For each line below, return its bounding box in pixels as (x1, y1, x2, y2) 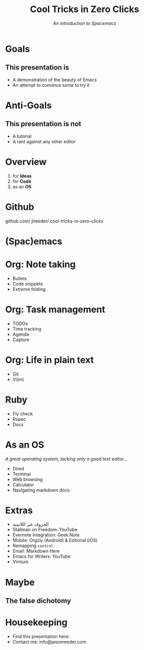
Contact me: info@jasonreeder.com (12, 638, 87, 644)
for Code (12, 178, 32, 184)
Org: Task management (5, 304, 106, 315)
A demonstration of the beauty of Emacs (12, 77, 97, 83)
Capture (12, 337, 30, 343)
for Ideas (12, 173, 32, 179)
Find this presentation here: (12, 633, 70, 639)
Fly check (12, 410, 33, 417)
